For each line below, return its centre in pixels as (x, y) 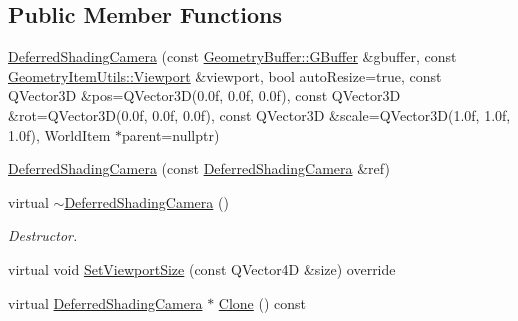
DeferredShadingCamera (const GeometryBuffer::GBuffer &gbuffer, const (232, 56)
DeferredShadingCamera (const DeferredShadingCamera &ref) (199, 168)
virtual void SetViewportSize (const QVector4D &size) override (202, 268)
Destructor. (43, 235)
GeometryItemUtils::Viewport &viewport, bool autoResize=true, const (225, 75)
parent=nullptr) (171, 134)
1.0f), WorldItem (59, 134)
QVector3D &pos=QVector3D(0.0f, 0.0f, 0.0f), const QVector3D (204, 95)
